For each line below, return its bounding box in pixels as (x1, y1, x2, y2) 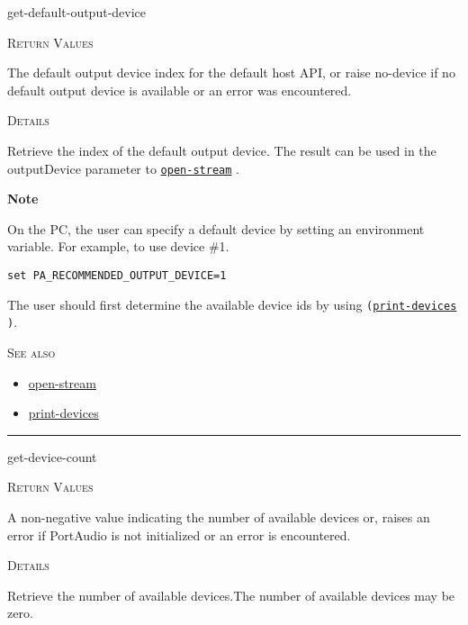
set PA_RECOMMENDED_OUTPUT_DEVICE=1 (7, 269, 227, 282)
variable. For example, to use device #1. (7, 237, 229, 256)
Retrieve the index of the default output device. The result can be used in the (7, 140, 436, 159)
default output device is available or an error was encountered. (7, 80, 352, 99)
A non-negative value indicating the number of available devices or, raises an (7, 507, 430, 526)
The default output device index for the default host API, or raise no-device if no (7, 63, 455, 82)
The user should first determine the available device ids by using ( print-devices (7, 294, 457, 313)
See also (7, 342, 56, 361)
